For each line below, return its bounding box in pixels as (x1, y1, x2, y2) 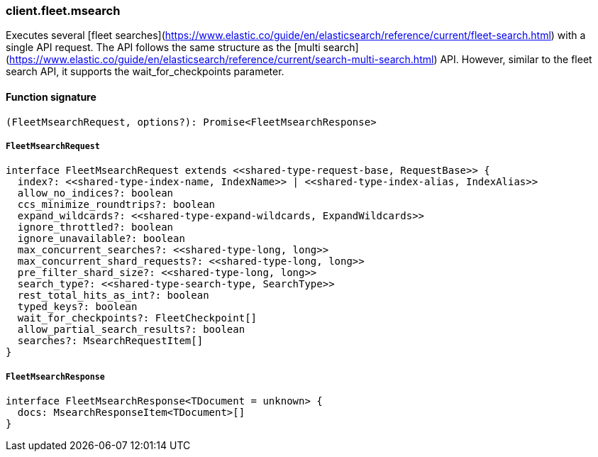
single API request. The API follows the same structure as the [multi (6, 41, 321, 54)
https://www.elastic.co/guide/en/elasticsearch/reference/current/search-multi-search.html (9, 53, 434, 66)
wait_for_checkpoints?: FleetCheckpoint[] (17, 312, 258, 324)
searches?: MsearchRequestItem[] (17, 335, 204, 347)
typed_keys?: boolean (17, 301, 138, 313)
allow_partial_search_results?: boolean (17, 324, 245, 336)
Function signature (6, 90, 96, 103)
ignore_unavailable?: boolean (17, 233, 185, 245)
